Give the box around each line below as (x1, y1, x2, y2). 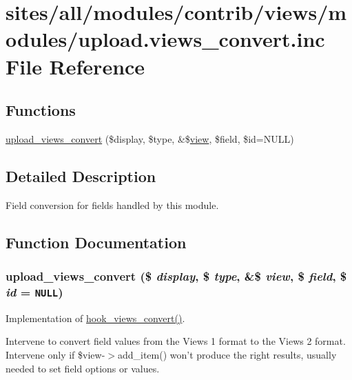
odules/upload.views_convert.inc (6, 25, 325, 53)
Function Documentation (6, 231, 187, 252)
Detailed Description (6, 165, 156, 186)
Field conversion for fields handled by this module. (6, 197, 219, 212)
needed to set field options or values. (6, 361, 160, 375)
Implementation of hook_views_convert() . (6, 310, 185, 325)
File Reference (6, 52, 145, 80)
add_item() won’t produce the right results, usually (117, 348, 337, 362)
